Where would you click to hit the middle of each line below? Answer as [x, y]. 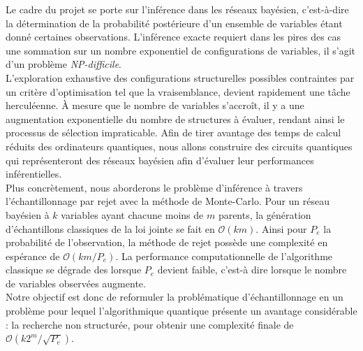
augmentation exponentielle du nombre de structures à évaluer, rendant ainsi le [175, 119]
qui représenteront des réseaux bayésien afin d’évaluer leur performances [160, 160]
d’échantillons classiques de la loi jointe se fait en [110, 228]
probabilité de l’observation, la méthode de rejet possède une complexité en [167, 242]
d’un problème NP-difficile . [64, 64]
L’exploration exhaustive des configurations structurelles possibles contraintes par [180, 77]
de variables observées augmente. [76, 283]
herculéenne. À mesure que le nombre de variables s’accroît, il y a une [155, 105]
